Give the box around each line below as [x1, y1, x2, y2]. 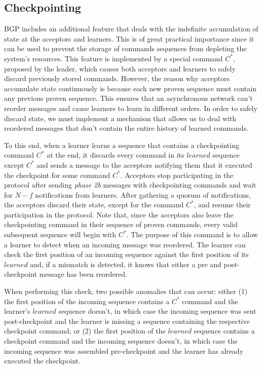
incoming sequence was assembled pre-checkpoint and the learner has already [4, 345, 244, 356]
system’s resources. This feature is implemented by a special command [4, 53, 223, 63]
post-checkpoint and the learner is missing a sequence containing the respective [4, 315, 250, 326]
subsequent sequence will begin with [4, 229, 117, 240]
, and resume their [194, 199, 251, 210]
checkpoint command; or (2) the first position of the [4, 325, 166, 336]
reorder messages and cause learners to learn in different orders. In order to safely [4, 102, 257, 113]
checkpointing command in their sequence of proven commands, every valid [4, 219, 238, 230]
